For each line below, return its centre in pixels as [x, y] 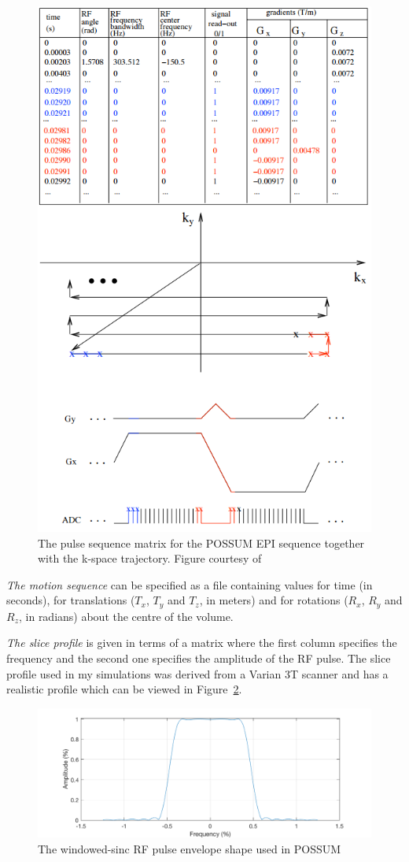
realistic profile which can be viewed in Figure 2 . [124, 689]
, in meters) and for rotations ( [274, 600]
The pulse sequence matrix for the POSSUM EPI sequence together [201, 542]
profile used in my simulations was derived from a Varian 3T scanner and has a [197, 673]
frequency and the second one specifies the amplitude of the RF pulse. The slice [199, 658]
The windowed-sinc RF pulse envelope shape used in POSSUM [190, 848]
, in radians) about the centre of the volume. [126, 616]
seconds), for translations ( [71, 600]
